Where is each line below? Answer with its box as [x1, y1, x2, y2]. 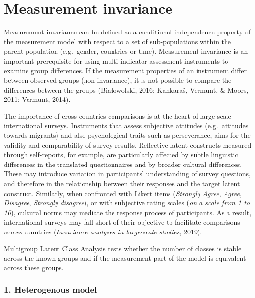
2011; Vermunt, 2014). [4, 94, 71, 104]
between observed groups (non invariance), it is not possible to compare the [4, 75, 232, 85]
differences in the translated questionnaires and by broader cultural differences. [4, 159, 242, 169]
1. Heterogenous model [4, 283, 97, 296]
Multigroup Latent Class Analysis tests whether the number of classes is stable [4, 243, 242, 253]
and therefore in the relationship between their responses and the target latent [4, 178, 240, 189]
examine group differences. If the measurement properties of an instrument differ [4, 65, 247, 75]
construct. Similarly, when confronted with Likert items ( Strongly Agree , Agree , [4, 188, 242, 198]
